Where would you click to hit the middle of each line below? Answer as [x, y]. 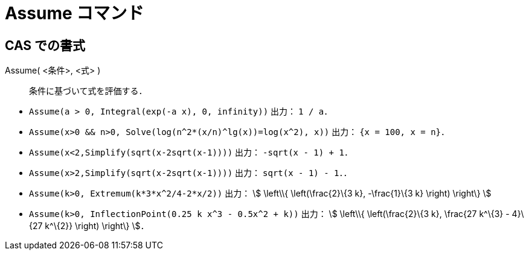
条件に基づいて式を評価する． [88, 91]
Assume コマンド [75, 13]
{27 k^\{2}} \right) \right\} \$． [89, 226]
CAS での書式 [45, 45]
